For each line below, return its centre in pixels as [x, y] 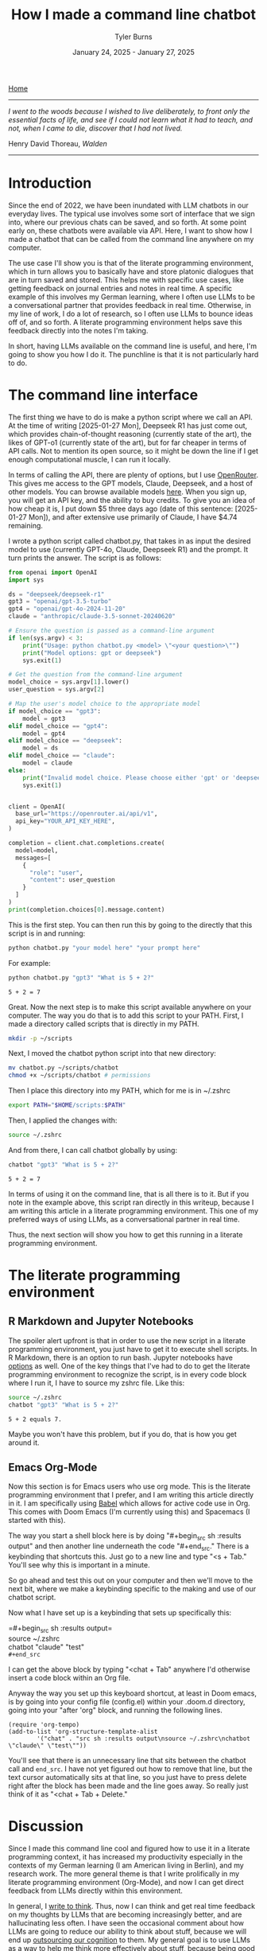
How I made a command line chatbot [133, 15]
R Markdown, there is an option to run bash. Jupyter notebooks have [120, 1357]
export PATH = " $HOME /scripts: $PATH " [67, 1105]
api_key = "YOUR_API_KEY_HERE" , [65, 821]
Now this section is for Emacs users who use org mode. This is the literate [130, 1486]
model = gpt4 [44, 734]
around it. [24, 1443]
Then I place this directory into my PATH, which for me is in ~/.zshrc [119, 1091]
